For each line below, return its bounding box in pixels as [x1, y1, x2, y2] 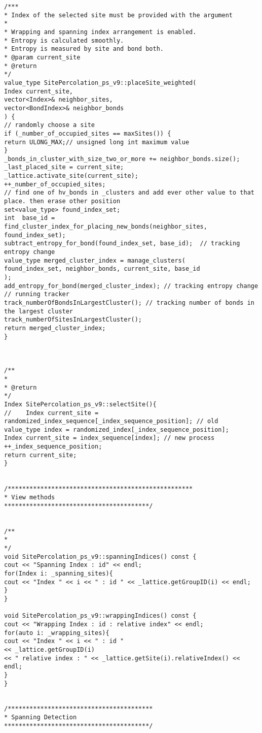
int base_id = [4, 214, 55, 222]
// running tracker [4, 291, 69, 298]
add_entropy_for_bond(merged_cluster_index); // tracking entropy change [4, 282, 258, 290]
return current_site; [4, 451, 77, 459]
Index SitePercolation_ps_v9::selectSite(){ [4, 400, 157, 408]
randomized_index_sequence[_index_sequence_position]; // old [4, 418, 218, 425]
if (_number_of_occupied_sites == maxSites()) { [4, 130, 171, 137]
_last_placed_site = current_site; [4, 164, 124, 171]
